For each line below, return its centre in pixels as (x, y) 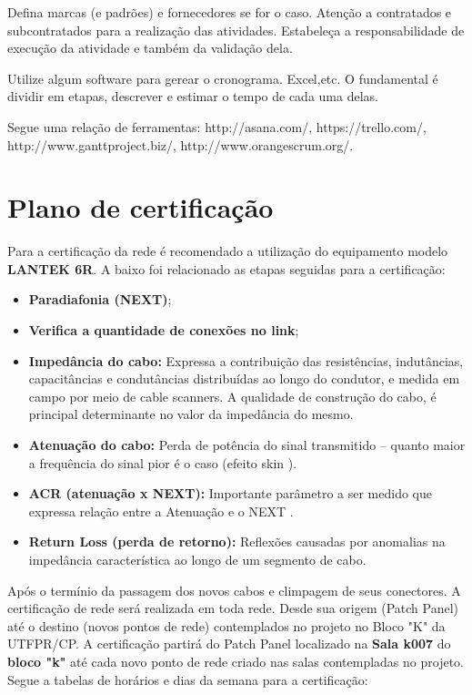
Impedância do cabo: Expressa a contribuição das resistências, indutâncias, (246, 360)
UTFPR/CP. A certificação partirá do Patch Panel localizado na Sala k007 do (229, 644)
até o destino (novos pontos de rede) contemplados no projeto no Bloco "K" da (226, 625)
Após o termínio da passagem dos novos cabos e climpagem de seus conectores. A (234, 590)
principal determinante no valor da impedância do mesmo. (191, 414)
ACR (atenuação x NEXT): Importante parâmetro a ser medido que (230, 493)
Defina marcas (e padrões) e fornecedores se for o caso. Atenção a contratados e (230, 12)
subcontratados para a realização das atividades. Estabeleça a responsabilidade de (236, 30)
